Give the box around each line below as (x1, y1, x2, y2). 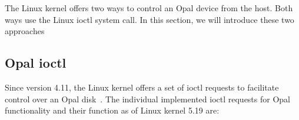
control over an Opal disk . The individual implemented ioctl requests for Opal (5, 92, 290, 105)
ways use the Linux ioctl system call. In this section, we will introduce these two (5, 13, 294, 25)
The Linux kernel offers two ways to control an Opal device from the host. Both (5, 2, 293, 14)
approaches (5, 25, 45, 37)
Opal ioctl (5, 54, 67, 72)
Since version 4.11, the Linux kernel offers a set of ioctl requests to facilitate (5, 81, 279, 93)
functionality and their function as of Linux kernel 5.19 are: (5, 104, 220, 116)
